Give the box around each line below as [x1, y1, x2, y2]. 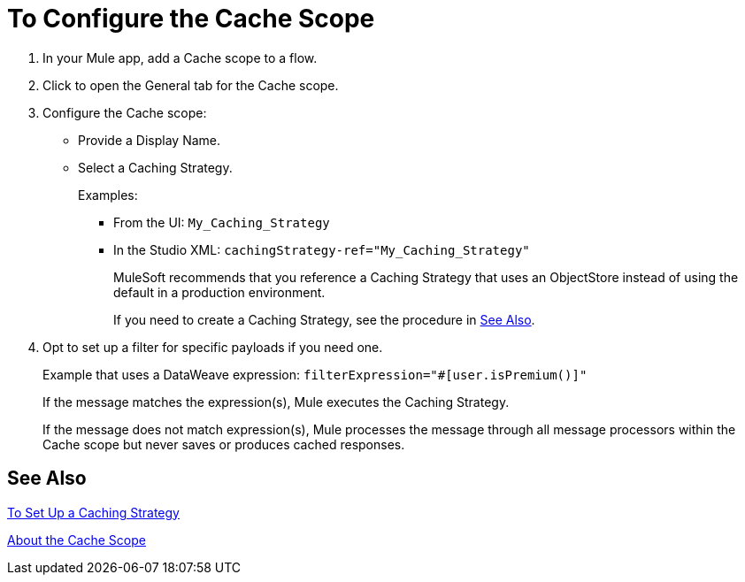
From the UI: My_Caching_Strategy [113, 214, 330, 230]
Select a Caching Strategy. [78, 159, 233, 175]
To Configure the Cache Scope [7, 4, 375, 34]
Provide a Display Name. [78, 132, 221, 148]
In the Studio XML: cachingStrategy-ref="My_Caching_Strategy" [113, 241, 530, 257]
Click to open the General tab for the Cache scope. [42, 77, 339, 93]
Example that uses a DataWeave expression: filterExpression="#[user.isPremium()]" [42, 366, 588, 382]
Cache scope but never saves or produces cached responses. [42, 436, 405, 452]
